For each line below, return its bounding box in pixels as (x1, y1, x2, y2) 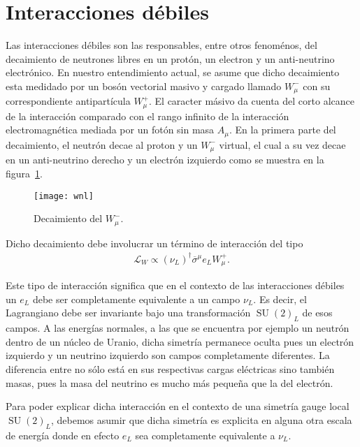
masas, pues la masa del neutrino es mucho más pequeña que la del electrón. (6, 375, 333, 390)
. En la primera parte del (229, 122, 336, 137)
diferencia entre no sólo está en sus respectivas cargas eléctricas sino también (6, 361, 335, 376)
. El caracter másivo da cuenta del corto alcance (149, 94, 354, 108)
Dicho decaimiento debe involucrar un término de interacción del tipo (6, 235, 303, 250)
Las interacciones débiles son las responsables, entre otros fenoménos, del (6, 38, 317, 52)
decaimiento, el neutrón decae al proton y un (6, 137, 198, 152)
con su (303, 78, 331, 93)
